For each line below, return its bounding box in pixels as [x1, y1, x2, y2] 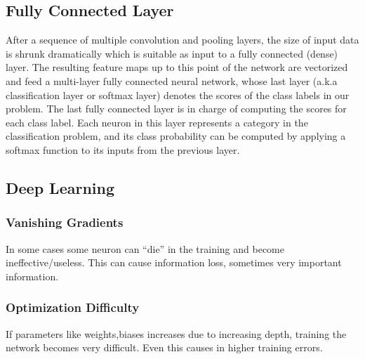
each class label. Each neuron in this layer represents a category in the [6, 115, 308, 129]
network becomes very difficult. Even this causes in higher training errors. [6, 340, 323, 355]
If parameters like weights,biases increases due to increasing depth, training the [6, 326, 347, 341]
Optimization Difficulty [6, 299, 140, 316]
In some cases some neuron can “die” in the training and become [6, 241, 284, 256]
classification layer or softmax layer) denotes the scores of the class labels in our [6, 87, 350, 102]
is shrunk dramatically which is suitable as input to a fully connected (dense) [6, 46, 338, 60]
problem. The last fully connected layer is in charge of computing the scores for [6, 101, 347, 116]
